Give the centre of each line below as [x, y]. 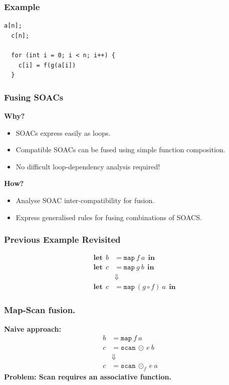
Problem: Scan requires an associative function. [88, 377]
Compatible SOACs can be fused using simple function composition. [121, 150]
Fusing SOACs [34, 97]
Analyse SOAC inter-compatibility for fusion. [85, 200]
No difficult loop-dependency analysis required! [88, 166]
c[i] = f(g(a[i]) [47, 65]
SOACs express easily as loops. [63, 132]
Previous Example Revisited [62, 239]
